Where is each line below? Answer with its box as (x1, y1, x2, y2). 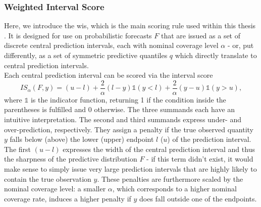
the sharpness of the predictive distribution (4, 153, 137, 164)
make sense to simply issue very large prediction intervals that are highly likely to (4, 164, 257, 174)
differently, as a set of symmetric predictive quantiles (4, 50, 168, 60)
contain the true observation (4, 173, 91, 184)
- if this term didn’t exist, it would (146, 153, 253, 164)
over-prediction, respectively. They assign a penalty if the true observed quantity (4, 124, 254, 134)
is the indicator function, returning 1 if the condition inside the (30, 94, 226, 105)
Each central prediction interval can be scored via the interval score (4, 70, 213, 80)
